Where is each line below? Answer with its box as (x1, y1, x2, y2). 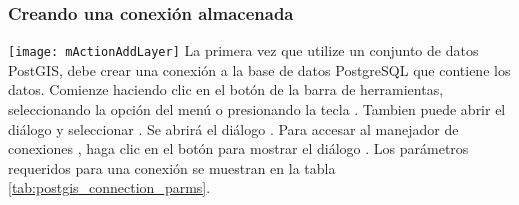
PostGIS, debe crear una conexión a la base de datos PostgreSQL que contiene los (8, 59, 511, 80)
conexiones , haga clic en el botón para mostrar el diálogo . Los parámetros (8, 138, 469, 159)
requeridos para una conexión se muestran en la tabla (8, 157, 336, 178)
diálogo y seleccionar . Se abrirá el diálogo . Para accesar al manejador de (8, 118, 459, 139)
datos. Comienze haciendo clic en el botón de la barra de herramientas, (8, 79, 444, 100)
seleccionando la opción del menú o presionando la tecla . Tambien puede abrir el (8, 99, 506, 120)
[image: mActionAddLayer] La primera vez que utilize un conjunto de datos (8, 40, 479, 61)
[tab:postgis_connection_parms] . (8, 177, 211, 198)
